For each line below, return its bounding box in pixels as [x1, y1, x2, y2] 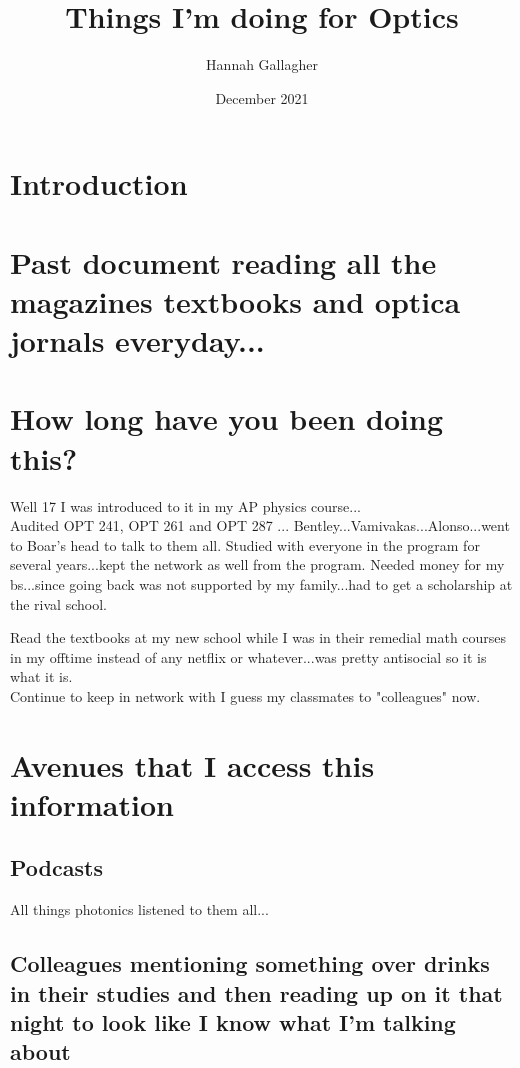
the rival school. [10, 593, 107, 614]
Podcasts [10, 852, 103, 883]
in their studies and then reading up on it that [10, 977, 503, 1008]
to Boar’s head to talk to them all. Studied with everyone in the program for [10, 534, 480, 555]
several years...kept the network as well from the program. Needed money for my [10, 554, 505, 575]
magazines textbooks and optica [10, 280, 461, 321]
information [10, 783, 174, 824]
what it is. [10, 666, 73, 687]
